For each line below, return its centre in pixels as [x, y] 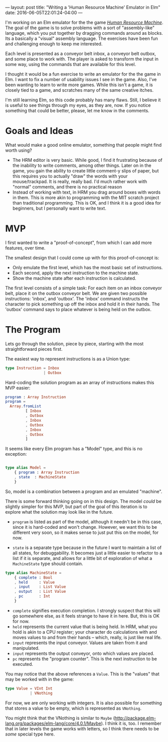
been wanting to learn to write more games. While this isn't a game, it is [79, 85]
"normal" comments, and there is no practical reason [67, 187]
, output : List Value [40, 592]
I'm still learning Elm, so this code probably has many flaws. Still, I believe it [83, 100]
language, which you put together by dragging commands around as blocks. [84, 33]
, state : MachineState [40, 477]
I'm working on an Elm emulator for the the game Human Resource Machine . [84, 22]
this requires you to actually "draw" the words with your [70, 176]
